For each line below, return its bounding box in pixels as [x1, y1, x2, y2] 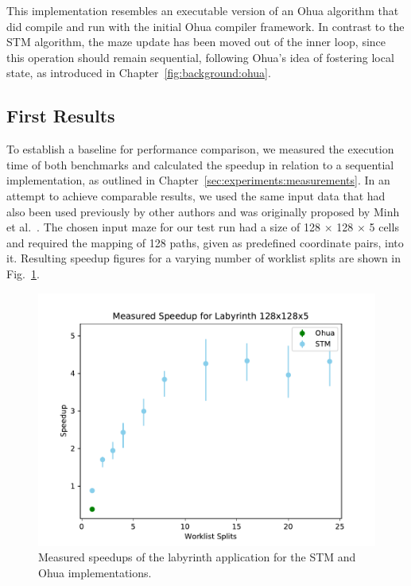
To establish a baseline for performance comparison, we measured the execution [6, 141, 394, 157]
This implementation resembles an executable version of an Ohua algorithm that [6, 2, 399, 18]
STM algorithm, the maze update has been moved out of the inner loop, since [6, 33, 386, 50]
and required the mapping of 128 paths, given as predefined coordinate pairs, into [6, 234, 404, 250]
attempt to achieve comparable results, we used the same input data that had [6, 187, 386, 204]
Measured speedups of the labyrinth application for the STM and [38, 549, 356, 565]
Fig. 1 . [6, 265, 40, 281]
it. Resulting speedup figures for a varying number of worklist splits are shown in [6, 250, 401, 266]
